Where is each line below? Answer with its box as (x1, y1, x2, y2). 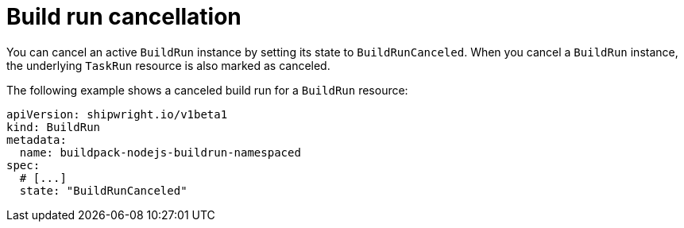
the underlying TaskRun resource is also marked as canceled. (6, 58, 330, 72)
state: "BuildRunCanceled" (19, 184, 187, 197)
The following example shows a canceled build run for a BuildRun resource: (6, 83, 408, 97)
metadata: (6, 133, 67, 146)
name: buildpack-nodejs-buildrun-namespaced (19, 145, 301, 159)
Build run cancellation (6, 3, 242, 30)
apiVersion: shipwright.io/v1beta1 (6, 107, 228, 121)
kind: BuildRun (6, 120, 101, 133)
